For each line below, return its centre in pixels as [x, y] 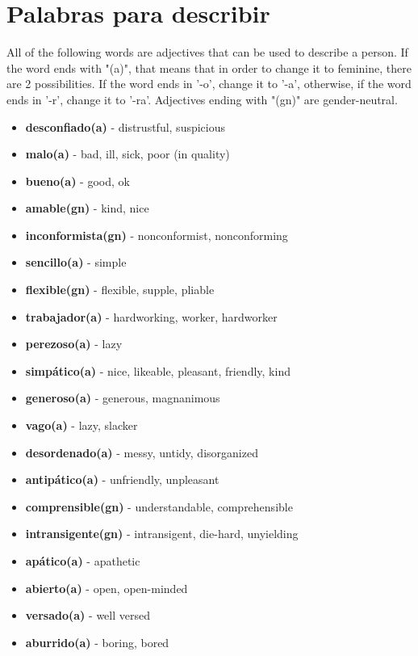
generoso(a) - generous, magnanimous [123, 398]
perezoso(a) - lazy [74, 344]
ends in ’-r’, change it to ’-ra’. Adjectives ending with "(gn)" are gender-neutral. [202, 99]
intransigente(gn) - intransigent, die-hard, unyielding [162, 534]
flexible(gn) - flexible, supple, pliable [120, 290]
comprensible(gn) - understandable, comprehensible [159, 506]
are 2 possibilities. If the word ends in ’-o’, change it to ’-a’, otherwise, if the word [209, 84]
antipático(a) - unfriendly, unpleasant [122, 479]
